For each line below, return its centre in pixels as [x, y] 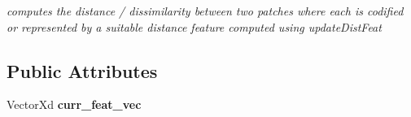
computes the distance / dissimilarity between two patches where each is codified [205, 11]
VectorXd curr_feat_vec [74, 104]
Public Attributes [82, 70]
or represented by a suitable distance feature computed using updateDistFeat [194, 26]
